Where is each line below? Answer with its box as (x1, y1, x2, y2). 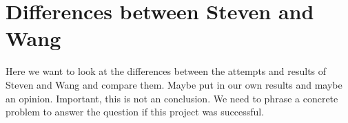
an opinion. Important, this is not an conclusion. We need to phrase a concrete (6, 91, 338, 105)
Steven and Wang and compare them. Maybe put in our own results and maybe (6, 77, 342, 91)
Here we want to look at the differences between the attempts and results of (6, 64, 327, 78)
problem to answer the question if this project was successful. (6, 104, 265, 119)
